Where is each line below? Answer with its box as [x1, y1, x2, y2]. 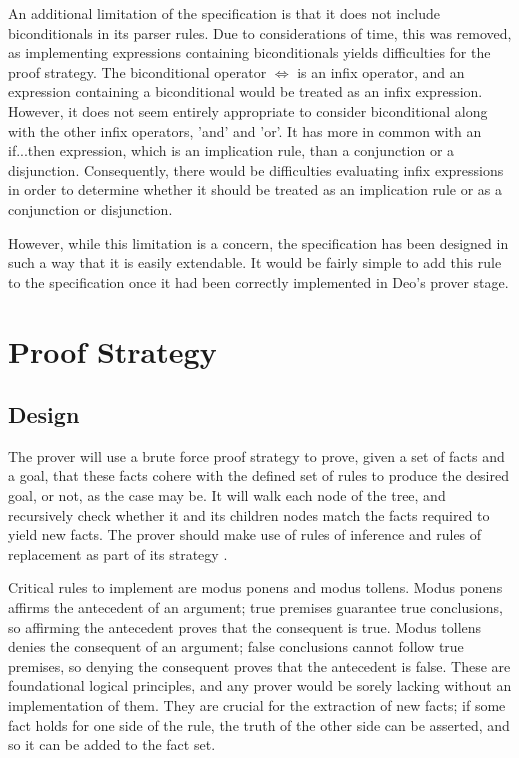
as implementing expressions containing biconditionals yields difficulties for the [8, 42, 491, 63]
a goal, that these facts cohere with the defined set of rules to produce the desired [8, 465, 510, 486]
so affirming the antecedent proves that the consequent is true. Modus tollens [8, 616, 482, 637]
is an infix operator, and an [297, 61, 465, 82]
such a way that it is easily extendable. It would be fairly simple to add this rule [8, 252, 502, 273]
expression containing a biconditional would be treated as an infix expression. [8, 81, 483, 102]
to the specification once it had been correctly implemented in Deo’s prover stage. [8, 271, 509, 292]
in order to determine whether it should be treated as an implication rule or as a [8, 179, 503, 200]
